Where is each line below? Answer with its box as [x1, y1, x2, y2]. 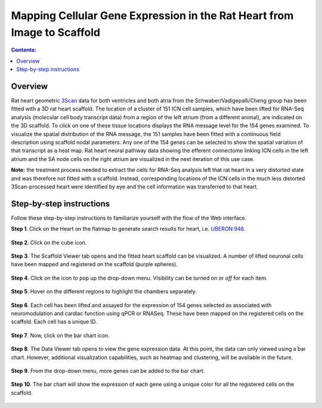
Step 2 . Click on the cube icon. [11, 239, 87, 246]
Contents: [11, 47, 37, 54]
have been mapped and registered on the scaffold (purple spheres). [11, 261, 178, 268]
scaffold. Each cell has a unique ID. [11, 318, 97, 325]
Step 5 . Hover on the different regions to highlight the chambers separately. [11, 288, 197, 295]
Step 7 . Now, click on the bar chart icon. [11, 332, 110, 339]
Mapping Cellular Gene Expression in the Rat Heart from [11, 9, 294, 22]
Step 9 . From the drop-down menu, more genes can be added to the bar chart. [11, 367, 205, 374]
